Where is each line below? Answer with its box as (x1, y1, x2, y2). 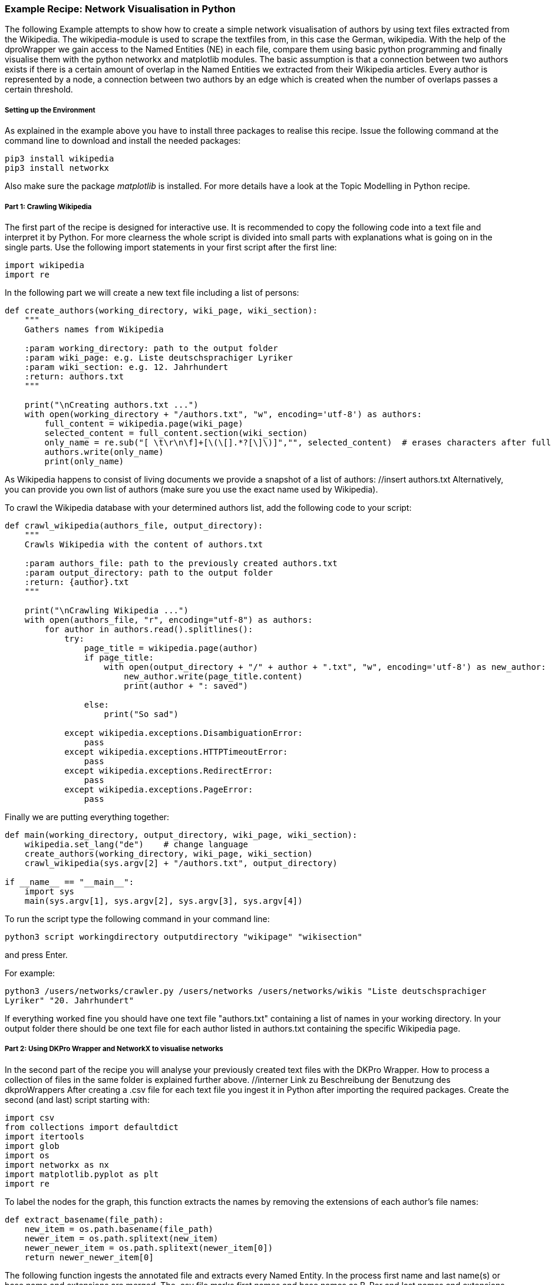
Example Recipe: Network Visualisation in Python (5, 3, 236, 15)
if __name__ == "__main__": (5, 877, 134, 887)
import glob (5, 1141, 60, 1151)
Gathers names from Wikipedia (24, 324, 164, 334)
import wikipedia (5, 260, 84, 270)
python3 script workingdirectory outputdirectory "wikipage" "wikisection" (5, 931, 362, 942)
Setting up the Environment (5, 105, 95, 114)
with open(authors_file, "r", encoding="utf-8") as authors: (24, 615, 313, 625)
